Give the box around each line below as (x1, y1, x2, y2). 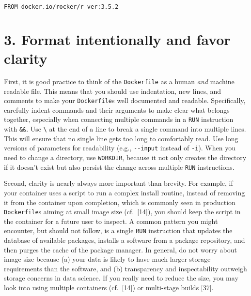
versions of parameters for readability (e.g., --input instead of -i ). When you (4, 143, 235, 153)
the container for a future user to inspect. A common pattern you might (4, 216, 218, 226)
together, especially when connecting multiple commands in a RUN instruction (4, 114, 234, 124)
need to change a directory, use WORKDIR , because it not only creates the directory (4, 152, 247, 163)
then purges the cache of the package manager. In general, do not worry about (4, 244, 237, 254)
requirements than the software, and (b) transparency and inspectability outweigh (4, 263, 247, 273)
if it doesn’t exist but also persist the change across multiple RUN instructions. (4, 162, 235, 172)
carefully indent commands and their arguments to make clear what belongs (4, 104, 230, 115)
